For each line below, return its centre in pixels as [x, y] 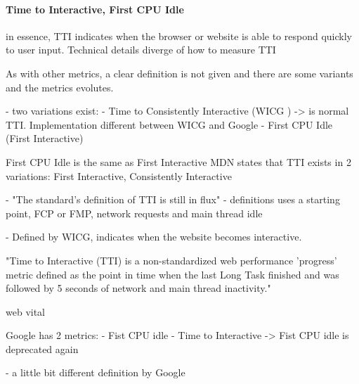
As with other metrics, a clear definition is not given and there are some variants [179, 73]
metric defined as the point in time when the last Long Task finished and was [172, 274]
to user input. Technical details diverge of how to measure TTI [141, 50]
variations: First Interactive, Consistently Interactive [119, 175]
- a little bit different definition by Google [96, 372]
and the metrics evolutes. [60, 87]
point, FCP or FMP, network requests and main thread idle [134, 213]
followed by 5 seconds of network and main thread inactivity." [138, 288]
